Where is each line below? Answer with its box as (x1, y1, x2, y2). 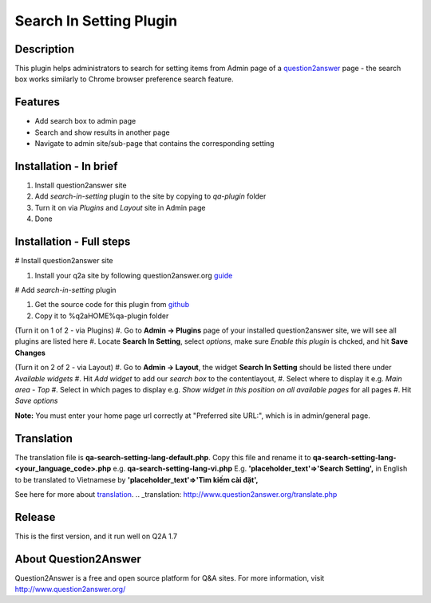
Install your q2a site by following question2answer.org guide (34, 270, 233, 280)
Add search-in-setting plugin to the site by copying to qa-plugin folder (34, 191, 267, 201)
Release (14, 510, 56, 524)
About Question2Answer (14, 552, 141, 566)
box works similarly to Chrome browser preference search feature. (14, 74, 234, 84)
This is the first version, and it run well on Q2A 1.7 (14, 531, 178, 541)
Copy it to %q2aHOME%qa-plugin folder (34, 311, 169, 321)
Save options (14, 396, 58, 406)
